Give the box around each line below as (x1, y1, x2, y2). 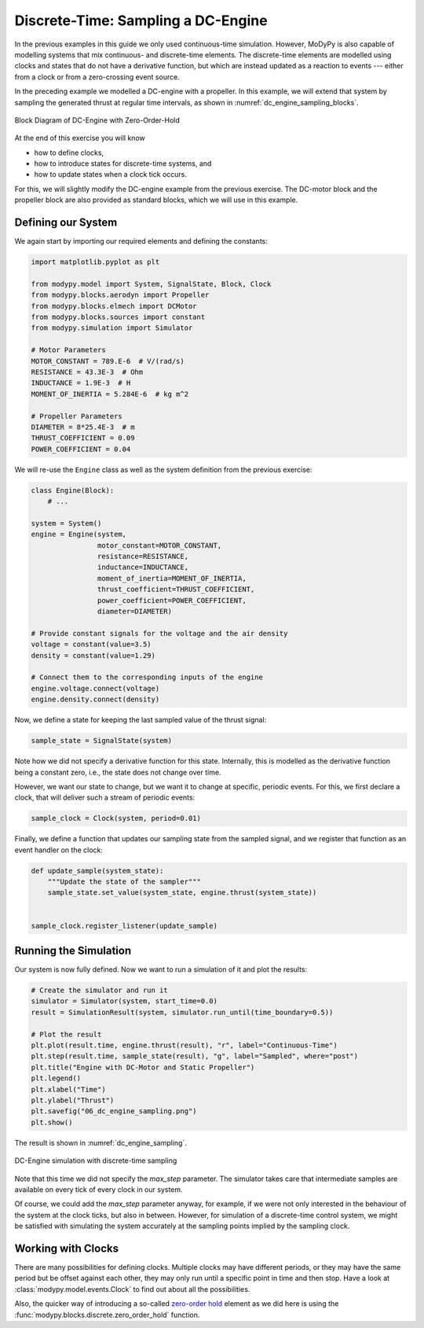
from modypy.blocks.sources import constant (31, 313, 206, 322)
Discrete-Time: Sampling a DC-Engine (14, 12, 268, 29)
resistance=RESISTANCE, (97, 552, 188, 561)
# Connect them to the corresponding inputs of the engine (31, 673, 263, 682)
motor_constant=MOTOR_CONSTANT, (97, 541, 222, 550)
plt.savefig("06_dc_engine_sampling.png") (31, 1107, 197, 1116)
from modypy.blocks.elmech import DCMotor (31, 301, 197, 311)
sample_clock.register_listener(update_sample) (31, 921, 217, 930)
